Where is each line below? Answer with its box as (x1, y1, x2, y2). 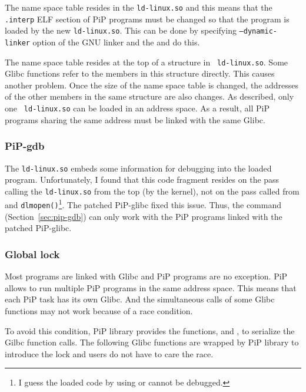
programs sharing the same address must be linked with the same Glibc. (5, 113, 265, 126)
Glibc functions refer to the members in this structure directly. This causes (5, 67, 275, 80)
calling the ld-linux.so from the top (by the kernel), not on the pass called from (5, 185, 300, 197)
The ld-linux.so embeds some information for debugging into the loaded (5, 162, 272, 174)
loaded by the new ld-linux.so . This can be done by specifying (5, 24, 237, 37)
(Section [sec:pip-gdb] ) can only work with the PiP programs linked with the (5, 210, 282, 222)
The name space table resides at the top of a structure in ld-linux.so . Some (5, 55, 288, 68)
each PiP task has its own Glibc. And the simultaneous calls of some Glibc (5, 293, 275, 305)
